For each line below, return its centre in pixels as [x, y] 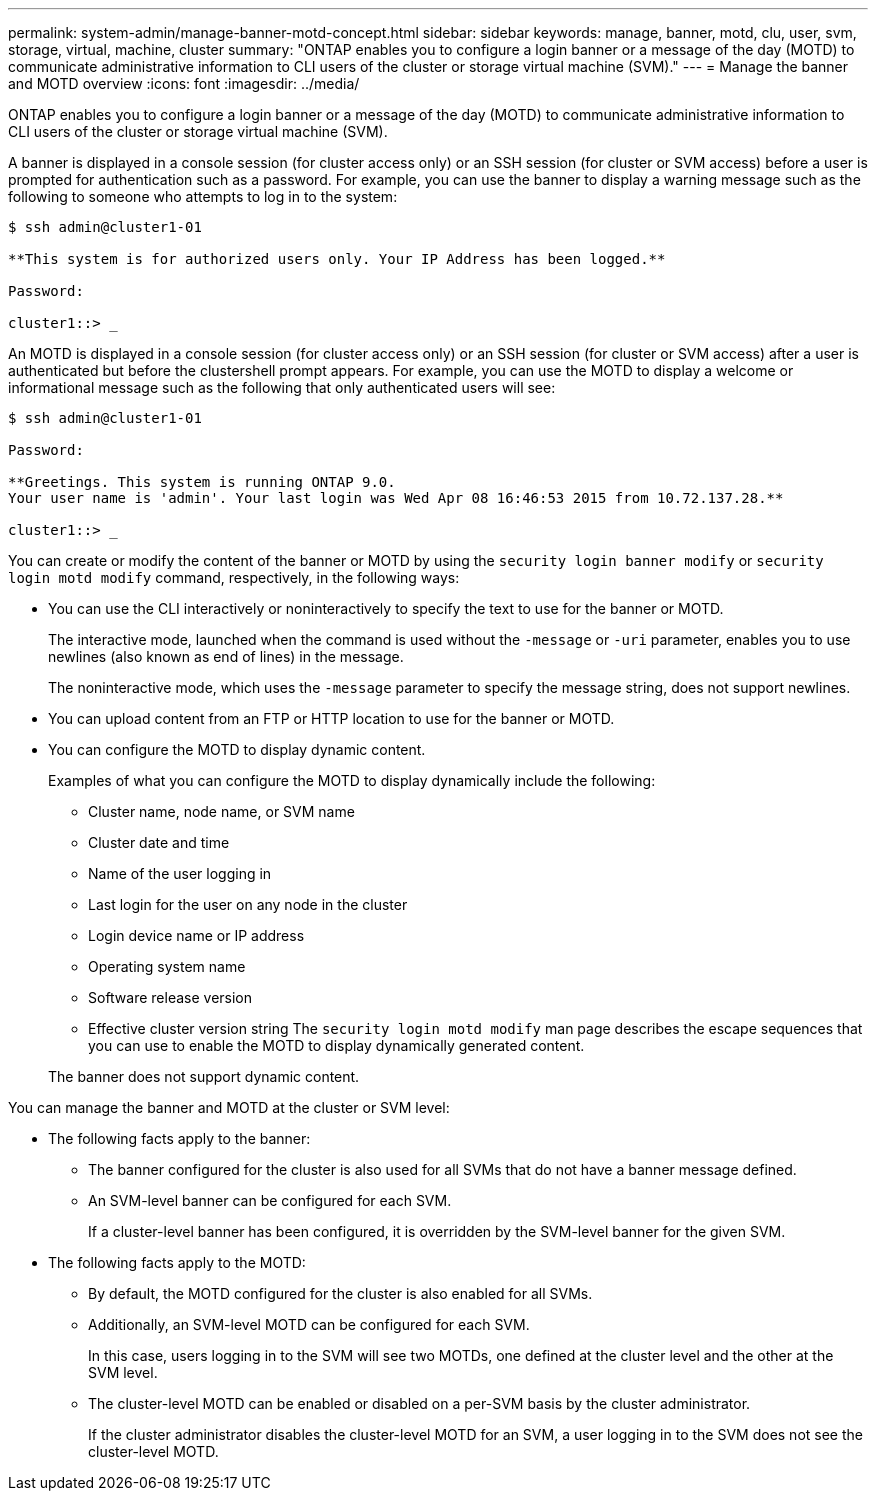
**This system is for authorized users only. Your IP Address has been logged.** [337, 259]
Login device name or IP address [196, 935]
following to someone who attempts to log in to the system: [203, 196]
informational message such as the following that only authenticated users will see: [282, 387]
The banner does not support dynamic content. [204, 1076]
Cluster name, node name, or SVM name [221, 811]
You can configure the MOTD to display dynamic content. [237, 749]
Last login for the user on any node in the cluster [248, 904]
